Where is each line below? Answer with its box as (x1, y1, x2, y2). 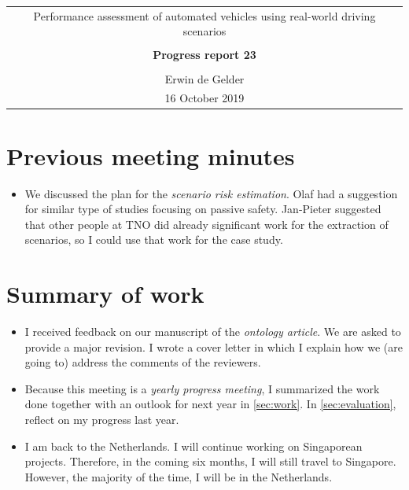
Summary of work (6, 278, 204, 310)
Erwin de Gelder (164, 70, 245, 87)
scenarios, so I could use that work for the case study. (24, 231, 283, 248)
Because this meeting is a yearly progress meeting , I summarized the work (24, 380, 380, 396)
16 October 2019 (164, 90, 245, 106)
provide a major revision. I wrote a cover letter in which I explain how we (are (24, 338, 403, 355)
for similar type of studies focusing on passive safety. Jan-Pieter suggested (24, 201, 381, 217)
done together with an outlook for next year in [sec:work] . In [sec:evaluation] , (24, 396, 396, 412)
